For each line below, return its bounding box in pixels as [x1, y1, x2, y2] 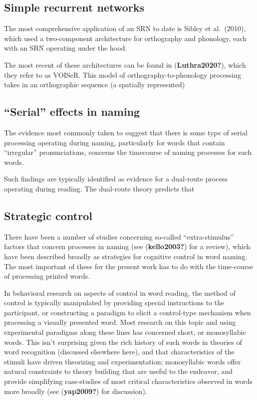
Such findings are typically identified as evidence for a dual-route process [4, 173, 228, 184]
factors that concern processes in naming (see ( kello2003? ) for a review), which [4, 241, 250, 252]
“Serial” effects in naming [4, 104, 140, 119]
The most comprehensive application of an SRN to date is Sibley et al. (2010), [4, 23, 246, 34]
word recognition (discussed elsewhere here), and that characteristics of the [4, 346, 234, 357]
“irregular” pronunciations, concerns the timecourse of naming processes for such [4, 147, 252, 157]
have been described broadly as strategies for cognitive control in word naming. [4, 251, 247, 261]
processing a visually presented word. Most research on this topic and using [4, 317, 236, 327]
